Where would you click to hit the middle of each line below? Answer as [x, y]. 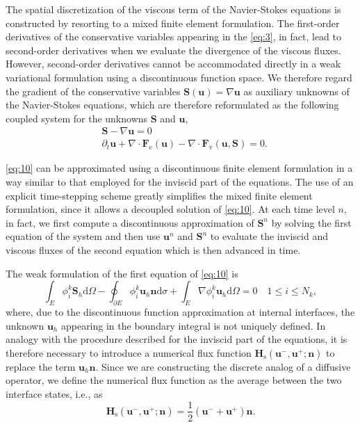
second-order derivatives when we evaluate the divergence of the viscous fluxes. [173, 50]
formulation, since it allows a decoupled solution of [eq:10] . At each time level [170, 209]
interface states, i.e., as [54, 393]
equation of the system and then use [83, 236]
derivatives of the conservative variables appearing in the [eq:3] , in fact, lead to [174, 37]
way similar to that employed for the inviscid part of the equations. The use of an [180, 182]
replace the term [41, 366]
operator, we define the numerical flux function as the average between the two [174, 380]
